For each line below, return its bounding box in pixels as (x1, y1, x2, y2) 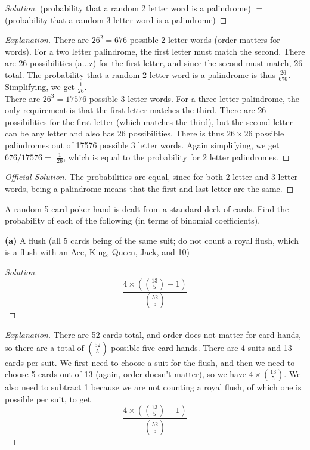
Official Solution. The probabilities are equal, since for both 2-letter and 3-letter (5, 170, 298, 183)
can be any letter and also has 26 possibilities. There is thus (5, 127, 224, 139)
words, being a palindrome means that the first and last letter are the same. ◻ (5, 182, 294, 195)
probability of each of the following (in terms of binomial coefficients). (5, 214, 261, 226)
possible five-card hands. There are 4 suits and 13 (111, 341, 292, 353)
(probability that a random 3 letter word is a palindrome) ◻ (5, 13, 227, 26)
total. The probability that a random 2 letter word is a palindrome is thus (5, 68, 275, 80)
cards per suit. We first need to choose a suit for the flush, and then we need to (5, 356, 295, 368)
